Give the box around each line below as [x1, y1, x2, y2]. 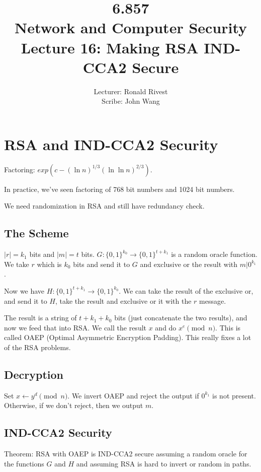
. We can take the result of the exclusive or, [119, 285, 253, 296]
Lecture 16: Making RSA [21, 37, 199, 57]
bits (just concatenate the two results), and [114, 312, 247, 323]
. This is [215, 322, 241, 332]
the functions [4, 458, 44, 468]
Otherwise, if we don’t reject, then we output [4, 400, 143, 411]
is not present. [212, 390, 256, 400]
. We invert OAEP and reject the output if [67, 390, 199, 400]
